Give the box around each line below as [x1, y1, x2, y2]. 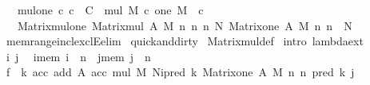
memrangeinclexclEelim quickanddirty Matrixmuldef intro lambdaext [6, 33, 364, 49]
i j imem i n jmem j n [6, 48, 151, 64]
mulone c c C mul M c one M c [17, 2, 204, 17]
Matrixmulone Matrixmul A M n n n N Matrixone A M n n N [17, 17, 352, 33]
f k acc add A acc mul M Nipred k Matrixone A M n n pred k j [6, 64, 355, 80]
